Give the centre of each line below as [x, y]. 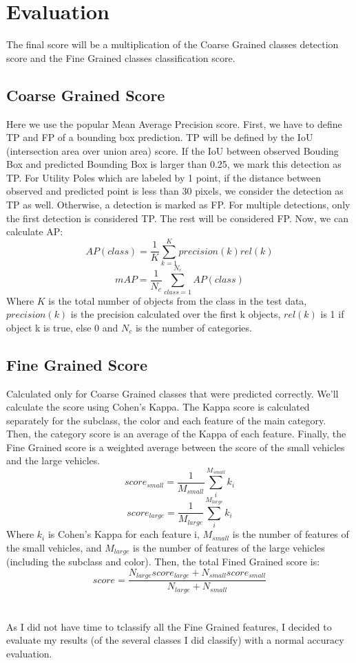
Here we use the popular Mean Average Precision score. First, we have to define [174, 123]
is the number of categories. [193, 327]
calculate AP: [35, 231]
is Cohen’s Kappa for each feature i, [124, 534]
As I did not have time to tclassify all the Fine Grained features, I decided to [169, 626]
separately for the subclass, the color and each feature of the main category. [166, 420]
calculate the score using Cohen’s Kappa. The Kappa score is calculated [158, 407]
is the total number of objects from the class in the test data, [178, 300]
